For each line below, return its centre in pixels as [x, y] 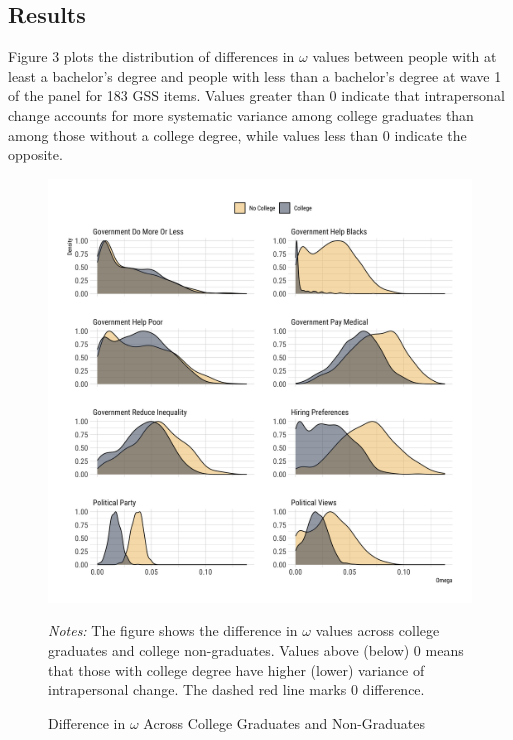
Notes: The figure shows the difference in [173, 630]
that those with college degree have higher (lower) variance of [236, 669]
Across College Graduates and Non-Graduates [284, 722]
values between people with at [404, 56]
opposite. [35, 154]
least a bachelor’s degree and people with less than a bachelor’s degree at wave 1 [255, 75]
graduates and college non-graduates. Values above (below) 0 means [256, 649]
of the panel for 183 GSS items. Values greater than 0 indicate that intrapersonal [256, 95]
